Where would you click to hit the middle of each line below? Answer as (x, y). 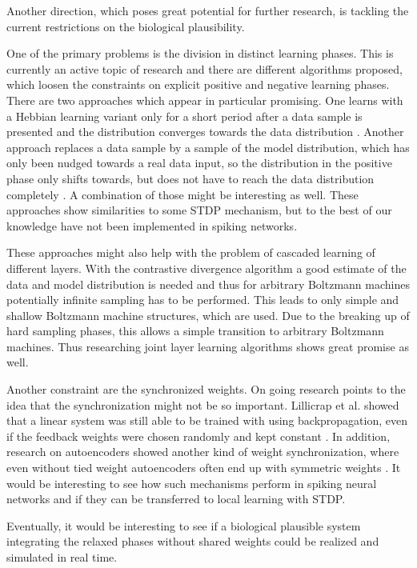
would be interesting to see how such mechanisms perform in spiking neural (192, 483)
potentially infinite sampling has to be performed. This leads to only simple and (203, 300)
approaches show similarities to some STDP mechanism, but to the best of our (199, 210)
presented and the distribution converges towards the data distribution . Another (205, 132)
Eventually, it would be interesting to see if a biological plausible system (184, 525)
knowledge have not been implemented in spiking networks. (152, 225)
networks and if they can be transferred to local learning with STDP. (176, 499)
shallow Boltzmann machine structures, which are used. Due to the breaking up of (208, 315)
